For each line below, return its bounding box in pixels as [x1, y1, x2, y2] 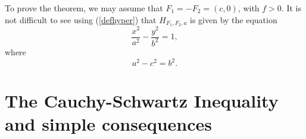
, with [238, 2, 260, 14]
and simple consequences [5, 112, 213, 136]
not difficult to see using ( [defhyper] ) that [5, 13, 157, 26]
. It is [281, 2, 301, 14]
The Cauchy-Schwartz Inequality [5, 89, 279, 113]
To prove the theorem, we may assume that [5, 2, 163, 14]
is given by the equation [190, 13, 277, 26]
